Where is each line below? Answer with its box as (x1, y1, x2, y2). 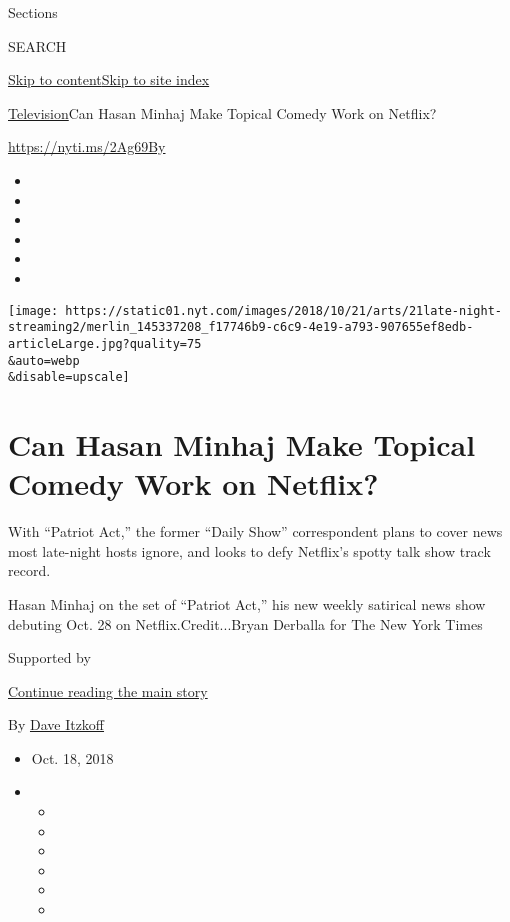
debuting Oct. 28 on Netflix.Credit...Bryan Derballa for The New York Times (8, 613, 483, 634)
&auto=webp (8, 353, 80, 368)
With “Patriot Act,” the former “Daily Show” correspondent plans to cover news (8, 521, 503, 542)
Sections (8, 2, 58, 22)
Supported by (8, 647, 91, 668)
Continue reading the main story (8, 680, 208, 701)
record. (8, 560, 51, 581)
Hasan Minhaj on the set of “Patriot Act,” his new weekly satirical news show (8, 593, 486, 614)
